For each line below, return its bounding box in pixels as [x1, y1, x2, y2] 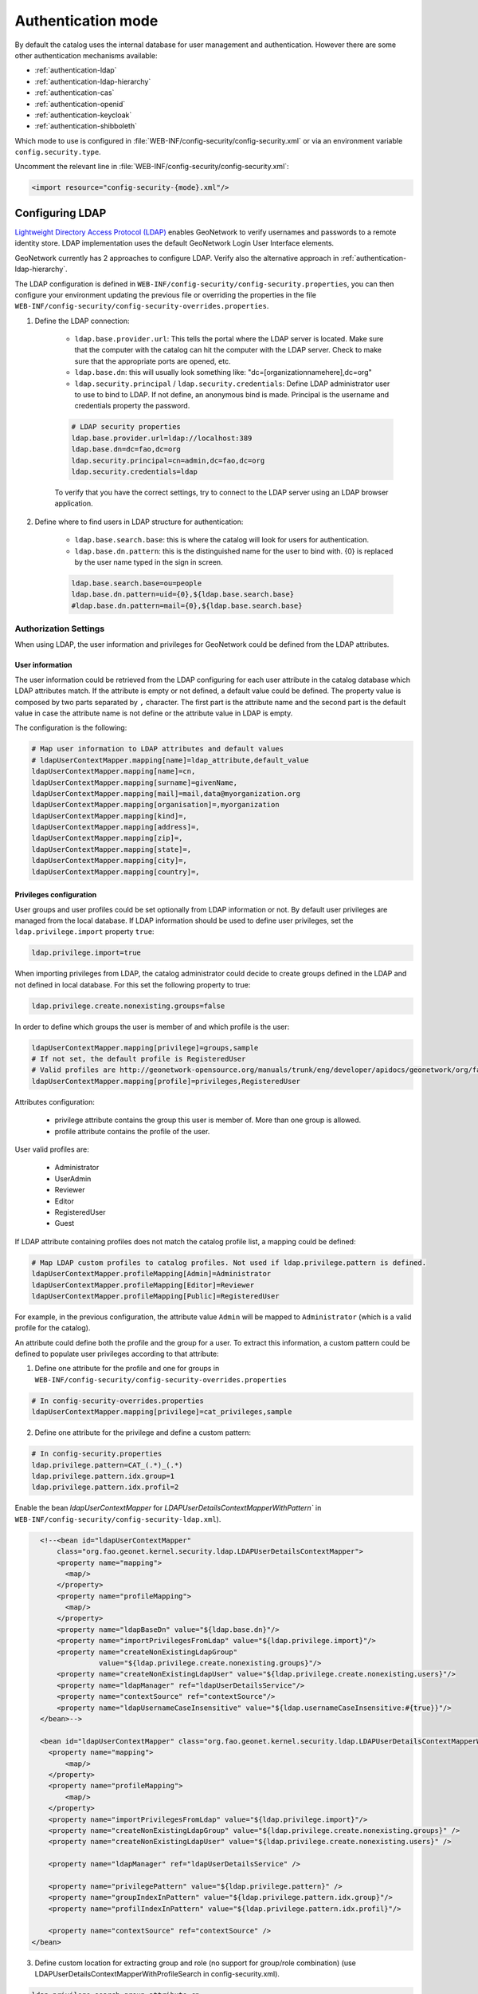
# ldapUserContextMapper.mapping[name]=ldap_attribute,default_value [31, 755, 309, 765]
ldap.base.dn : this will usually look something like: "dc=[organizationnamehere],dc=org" [74, 368, 372, 377]
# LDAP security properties [71, 423, 181, 432]
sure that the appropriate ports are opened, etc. [74, 356, 231, 366]
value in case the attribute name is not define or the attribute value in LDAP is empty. [14, 708, 293, 718]
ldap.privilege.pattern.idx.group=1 [31, 1472, 175, 1480]
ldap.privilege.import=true [31, 948, 141, 957]
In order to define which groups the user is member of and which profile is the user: [14, 1022, 290, 1031]
